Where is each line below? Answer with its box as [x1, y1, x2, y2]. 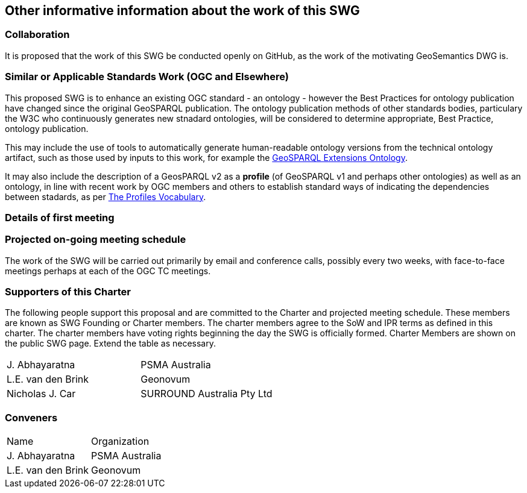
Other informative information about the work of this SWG [5, 3, 360, 18]
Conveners [5, 411, 58, 424]
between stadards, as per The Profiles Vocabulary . [5, 191, 206, 202]
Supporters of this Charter [5, 286, 131, 298]
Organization [91, 435, 150, 448]
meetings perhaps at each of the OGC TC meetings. [5, 265, 211, 276]
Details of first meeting [5, 211, 115, 224]
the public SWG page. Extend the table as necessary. [5, 338, 216, 349]
